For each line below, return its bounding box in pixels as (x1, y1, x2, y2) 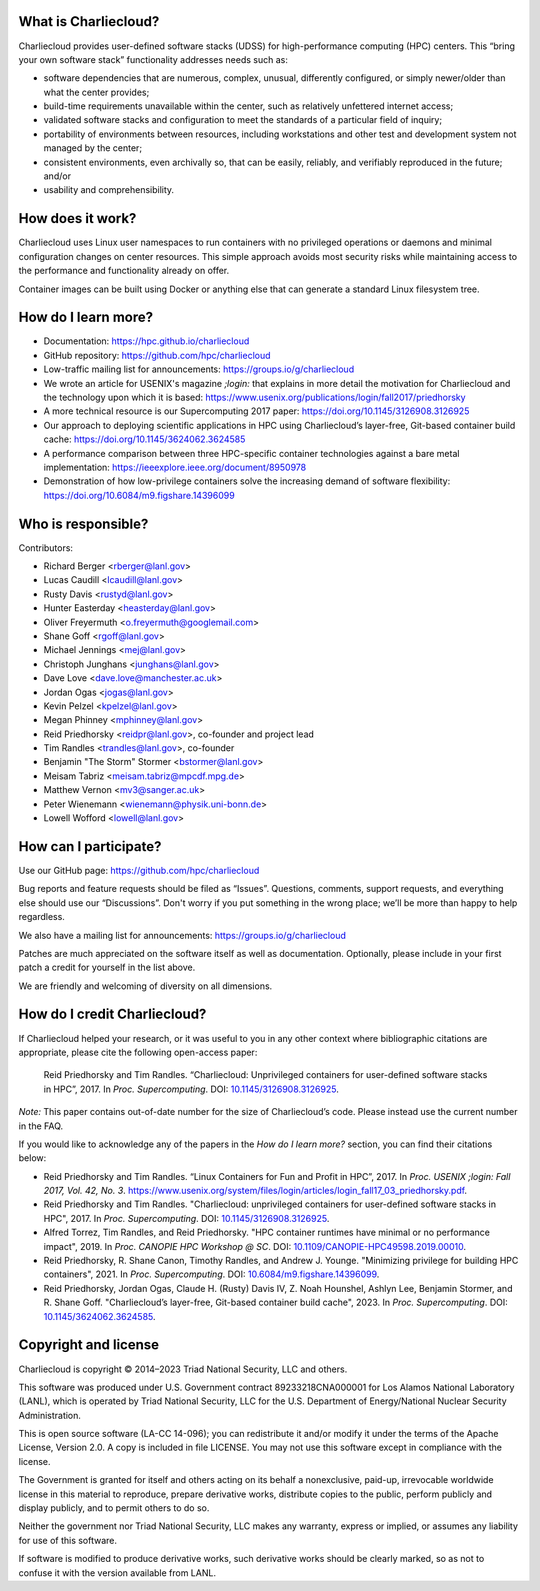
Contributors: (18, 541, 74, 554)
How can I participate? (18, 838, 162, 855)
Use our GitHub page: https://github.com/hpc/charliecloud (18, 864, 260, 876)
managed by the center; (43, 142, 143, 154)
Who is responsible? (18, 515, 149, 532)
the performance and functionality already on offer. (18, 265, 230, 277)
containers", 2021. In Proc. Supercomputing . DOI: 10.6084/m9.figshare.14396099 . (43, 1268, 380, 1280)
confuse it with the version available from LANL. (18, 1566, 217, 1579)
